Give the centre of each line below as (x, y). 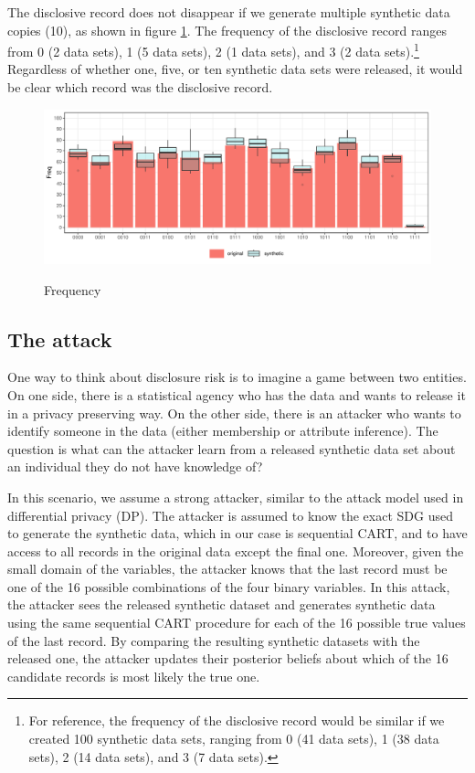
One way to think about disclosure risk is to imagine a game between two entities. (237, 377)
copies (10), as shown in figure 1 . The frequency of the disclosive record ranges (227, 30)
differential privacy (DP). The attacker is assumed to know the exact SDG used (230, 515)
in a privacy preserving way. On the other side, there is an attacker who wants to (234, 413)
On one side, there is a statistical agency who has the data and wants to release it (237, 394)
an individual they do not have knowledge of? (135, 466)
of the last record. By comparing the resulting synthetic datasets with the (214, 640)
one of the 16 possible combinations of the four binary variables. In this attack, (229, 586)
